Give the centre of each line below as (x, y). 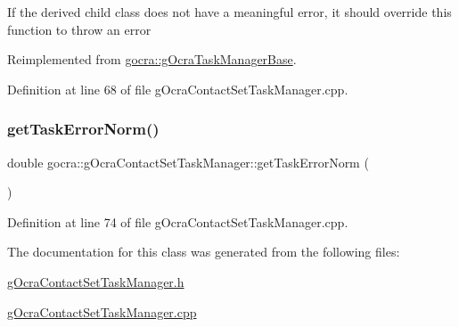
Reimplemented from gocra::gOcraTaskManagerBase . (152, 59)
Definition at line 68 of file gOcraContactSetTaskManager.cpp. (178, 89)
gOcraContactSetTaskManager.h (96, 281)
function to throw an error (79, 29)
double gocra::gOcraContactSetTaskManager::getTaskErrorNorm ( (188, 162)
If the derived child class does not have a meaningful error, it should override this (229, 12)
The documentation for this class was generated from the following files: (204, 252)
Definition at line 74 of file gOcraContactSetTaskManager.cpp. (178, 221)
